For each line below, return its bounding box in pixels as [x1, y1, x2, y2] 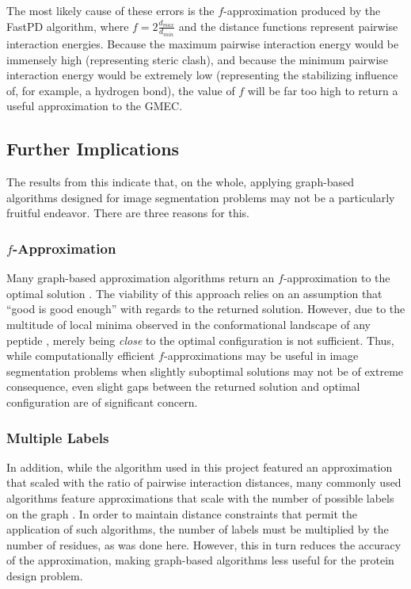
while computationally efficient [6, 347, 155, 364]
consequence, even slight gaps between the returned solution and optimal [6, 378, 360, 395]
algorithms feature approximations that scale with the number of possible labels [6, 489, 394, 506]
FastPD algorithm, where [6, 17, 129, 34]
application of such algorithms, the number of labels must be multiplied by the [6, 521, 389, 537]
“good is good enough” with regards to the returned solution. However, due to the [6, 300, 405, 317]
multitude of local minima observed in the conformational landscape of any [6, 316, 371, 333]
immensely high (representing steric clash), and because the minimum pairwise [6, 51, 389, 67]
